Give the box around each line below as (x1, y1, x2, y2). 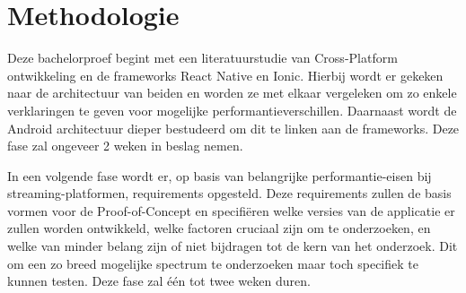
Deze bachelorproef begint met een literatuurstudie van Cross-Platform (7, 48, 398, 67)
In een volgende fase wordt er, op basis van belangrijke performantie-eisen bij (7, 166, 432, 185)
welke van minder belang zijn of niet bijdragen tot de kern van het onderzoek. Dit (7, 237, 458, 255)
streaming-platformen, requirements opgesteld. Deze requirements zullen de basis (7, 184, 452, 203)
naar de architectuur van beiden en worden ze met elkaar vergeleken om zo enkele (7, 83, 457, 102)
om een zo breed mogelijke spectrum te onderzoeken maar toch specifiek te (7, 254, 418, 272)
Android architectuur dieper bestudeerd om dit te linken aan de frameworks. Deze (7, 118, 460, 137)
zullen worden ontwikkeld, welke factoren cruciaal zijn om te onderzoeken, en (7, 219, 431, 237)
